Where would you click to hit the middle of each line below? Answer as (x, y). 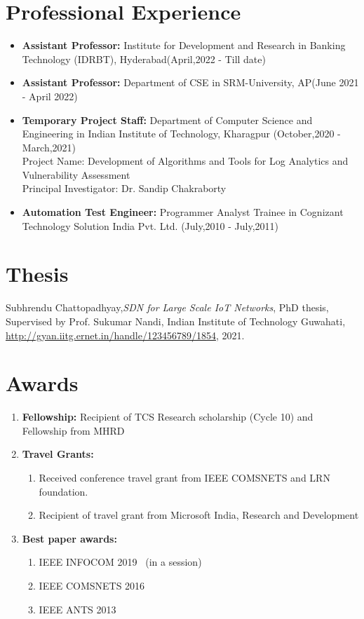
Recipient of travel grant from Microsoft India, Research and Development (199, 515)
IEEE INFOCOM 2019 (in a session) (120, 562)
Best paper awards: (69, 538)
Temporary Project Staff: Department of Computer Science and (167, 120)
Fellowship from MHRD (73, 430)
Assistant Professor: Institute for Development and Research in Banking (184, 45)
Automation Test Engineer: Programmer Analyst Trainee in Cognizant (183, 212)
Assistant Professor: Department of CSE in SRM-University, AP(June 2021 (190, 82)
